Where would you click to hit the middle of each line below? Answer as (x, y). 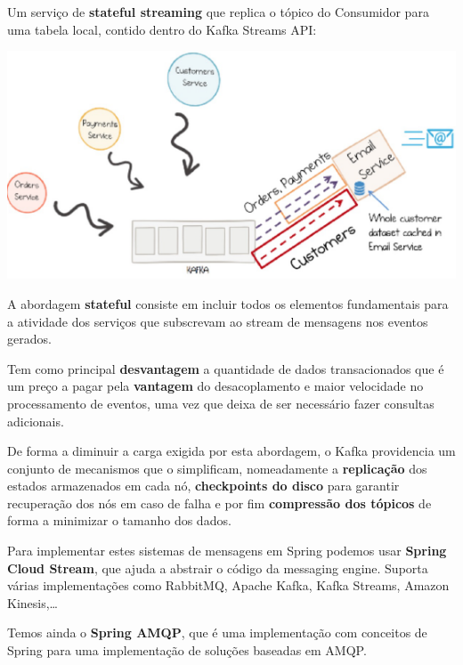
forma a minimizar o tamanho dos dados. (119, 520)
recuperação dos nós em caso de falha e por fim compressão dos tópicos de (219, 503)
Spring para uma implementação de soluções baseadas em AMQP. (187, 650)
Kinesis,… (32, 602)
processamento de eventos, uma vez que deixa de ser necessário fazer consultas (221, 403)
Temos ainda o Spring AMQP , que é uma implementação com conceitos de (217, 633)
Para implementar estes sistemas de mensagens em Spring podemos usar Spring (227, 551)
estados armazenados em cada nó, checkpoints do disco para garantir (203, 486)
